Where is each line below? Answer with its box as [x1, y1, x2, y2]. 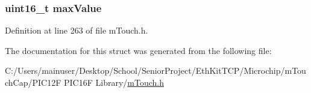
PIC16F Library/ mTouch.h [63, 76, 164, 88]
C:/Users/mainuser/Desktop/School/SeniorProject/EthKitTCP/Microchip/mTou [5, 64, 306, 77]
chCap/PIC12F [5, 76, 61, 88]
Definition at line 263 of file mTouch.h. [5, 24, 148, 37]
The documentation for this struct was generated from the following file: [5, 44, 272, 56]
